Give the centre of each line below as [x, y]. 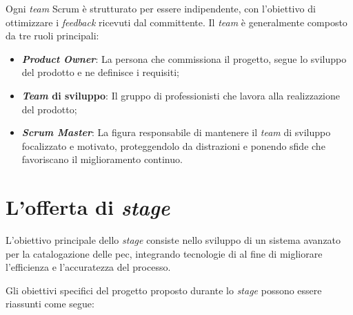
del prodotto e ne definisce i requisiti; [100, 72]
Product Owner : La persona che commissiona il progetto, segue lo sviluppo [184, 58]
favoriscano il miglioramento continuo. [102, 159]
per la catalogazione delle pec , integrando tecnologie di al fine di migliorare [164, 253]
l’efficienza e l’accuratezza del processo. [88, 267]
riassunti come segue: [50, 304]
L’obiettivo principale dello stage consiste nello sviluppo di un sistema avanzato [173, 240]
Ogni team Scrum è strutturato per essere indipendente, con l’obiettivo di [161, 8]
